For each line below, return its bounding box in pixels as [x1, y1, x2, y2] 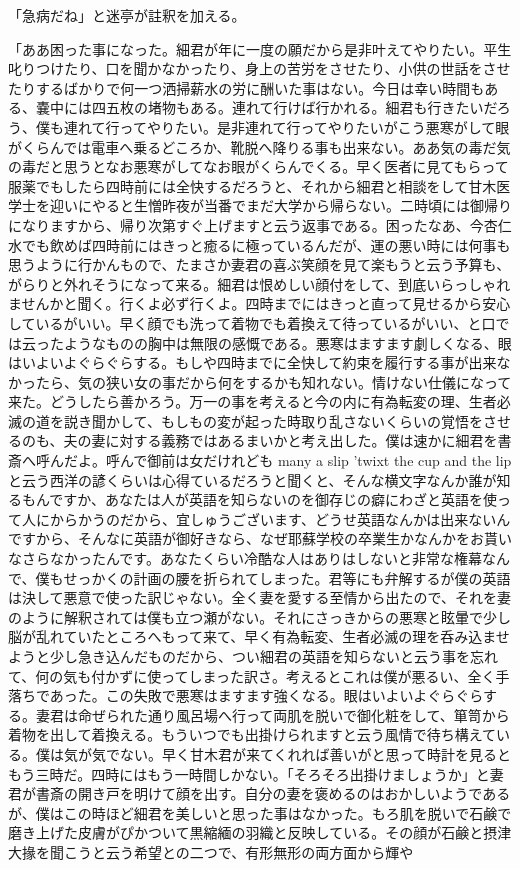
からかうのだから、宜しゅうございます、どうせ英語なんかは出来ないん [49, 508, 511, 529]
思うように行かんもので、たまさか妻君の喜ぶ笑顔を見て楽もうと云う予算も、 [8, 254, 511, 275]
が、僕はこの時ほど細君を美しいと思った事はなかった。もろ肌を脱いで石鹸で [8, 802, 512, 823]
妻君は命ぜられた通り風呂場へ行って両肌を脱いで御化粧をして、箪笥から [35, 704, 510, 725]
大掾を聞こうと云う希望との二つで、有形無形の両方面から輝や [8, 841, 414, 862]
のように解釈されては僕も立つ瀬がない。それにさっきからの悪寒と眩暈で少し [8, 606, 512, 627]
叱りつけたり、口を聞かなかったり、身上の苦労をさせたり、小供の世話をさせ [8, 58, 511, 79]
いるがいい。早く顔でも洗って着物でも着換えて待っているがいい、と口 [35, 312, 496, 333]
